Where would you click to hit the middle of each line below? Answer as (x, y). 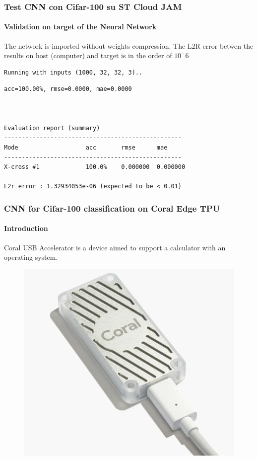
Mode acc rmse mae (86, 147)
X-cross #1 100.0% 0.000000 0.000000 (95, 167)
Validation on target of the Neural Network (80, 27)
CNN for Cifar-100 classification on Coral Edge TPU (112, 208)
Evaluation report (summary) (52, 128)
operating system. (31, 257)
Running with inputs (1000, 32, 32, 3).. (73, 72)
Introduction (26, 228)
